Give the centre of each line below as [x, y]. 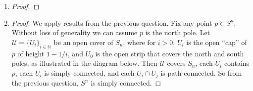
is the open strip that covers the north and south [170, 53]
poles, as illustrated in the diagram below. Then [84, 63]
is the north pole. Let [178, 32]
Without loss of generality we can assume [75, 32]
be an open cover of [83, 42]
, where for [139, 42]
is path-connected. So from [201, 72]
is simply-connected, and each [89, 72]
